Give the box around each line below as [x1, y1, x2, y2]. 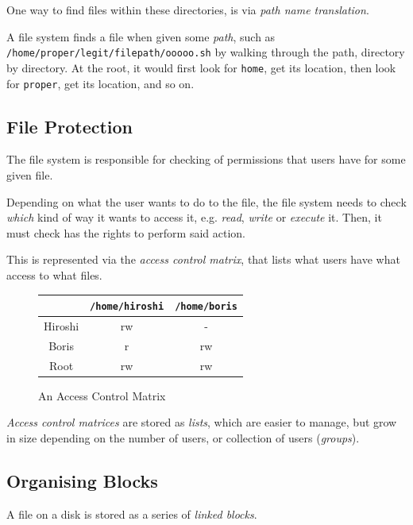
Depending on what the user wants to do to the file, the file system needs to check [6, 193, 407, 210]
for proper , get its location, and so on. [6, 75, 195, 91]
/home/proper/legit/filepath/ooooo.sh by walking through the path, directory [6, 44, 405, 60]
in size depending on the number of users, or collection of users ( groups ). [6, 429, 360, 446]
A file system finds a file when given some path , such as [6, 28, 276, 44]
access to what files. [6, 266, 102, 283]
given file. [6, 166, 53, 183]
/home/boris [175, 301, 237, 313]
